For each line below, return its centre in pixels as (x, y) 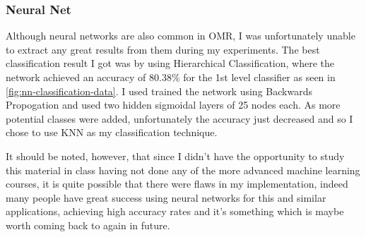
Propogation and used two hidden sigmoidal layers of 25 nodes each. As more (173, 105)
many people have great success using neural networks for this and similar (166, 197)
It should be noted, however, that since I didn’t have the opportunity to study (175, 156)
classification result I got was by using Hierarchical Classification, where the (170, 63)
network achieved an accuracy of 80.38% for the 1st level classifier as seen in (171, 77)
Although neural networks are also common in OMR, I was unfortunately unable (181, 36)
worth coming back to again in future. (88, 225)
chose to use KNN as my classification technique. (112, 132)
